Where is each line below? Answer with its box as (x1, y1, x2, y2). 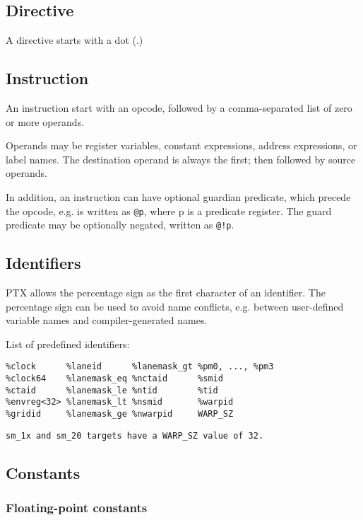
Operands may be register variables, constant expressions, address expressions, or (6, 138, 357, 153)
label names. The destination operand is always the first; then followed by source (6, 151, 356, 166)
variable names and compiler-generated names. (6, 313, 208, 328)
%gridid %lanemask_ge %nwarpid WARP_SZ (6, 409, 234, 420)
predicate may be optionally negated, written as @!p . (6, 217, 234, 232)
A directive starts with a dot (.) (6, 33, 143, 47)
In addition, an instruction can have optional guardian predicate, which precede (6, 189, 351, 204)
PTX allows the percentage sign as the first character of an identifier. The (6, 285, 326, 300)
